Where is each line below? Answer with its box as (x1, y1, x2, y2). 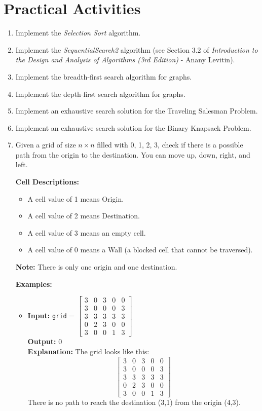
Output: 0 (27, 336, 62, 347)
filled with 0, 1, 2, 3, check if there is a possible (97, 139, 243, 150)
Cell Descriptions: (15, 176, 79, 187)
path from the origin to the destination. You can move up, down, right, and (15, 149, 250, 160)
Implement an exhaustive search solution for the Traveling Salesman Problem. (15, 105, 258, 116)
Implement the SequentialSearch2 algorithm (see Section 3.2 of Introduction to (15, 44, 258, 55)
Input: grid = (27, 310, 75, 320)
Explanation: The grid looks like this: (27, 346, 149, 356)
